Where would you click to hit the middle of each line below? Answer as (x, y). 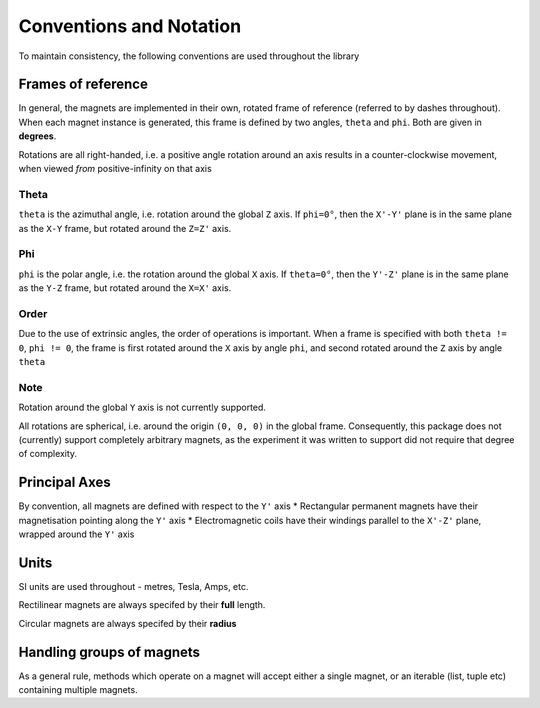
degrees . (37, 136)
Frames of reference (83, 84)
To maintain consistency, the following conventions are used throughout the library (189, 56)
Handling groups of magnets (109, 651)
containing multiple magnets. (78, 689)
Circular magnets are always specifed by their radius (127, 623)
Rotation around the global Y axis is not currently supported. (142, 407)
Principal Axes (65, 482)
